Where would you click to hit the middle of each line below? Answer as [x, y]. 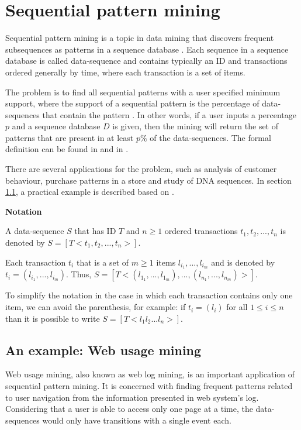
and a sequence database [56, 126]
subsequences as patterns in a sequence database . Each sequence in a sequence [147, 49]
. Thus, [79, 274]
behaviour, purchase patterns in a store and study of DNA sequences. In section [148, 180]
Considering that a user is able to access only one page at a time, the [129, 409]
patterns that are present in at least [70, 137]
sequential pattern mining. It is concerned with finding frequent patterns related [149, 386]
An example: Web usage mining [103, 350]
